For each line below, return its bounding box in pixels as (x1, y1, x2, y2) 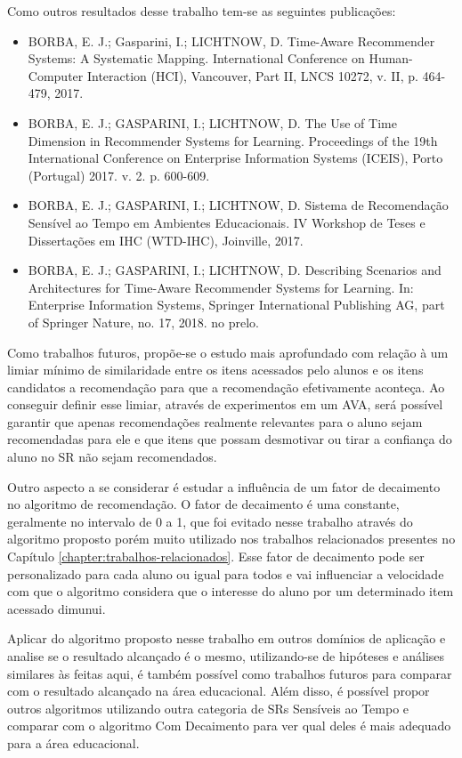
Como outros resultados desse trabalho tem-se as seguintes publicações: (7, 2, 396, 20)
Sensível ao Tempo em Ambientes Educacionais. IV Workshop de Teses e (28, 213, 426, 231)
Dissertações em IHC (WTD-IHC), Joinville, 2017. (28, 230, 304, 249)
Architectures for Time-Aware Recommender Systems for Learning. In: (28, 278, 414, 296)
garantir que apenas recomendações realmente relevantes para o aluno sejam (7, 412, 423, 431)
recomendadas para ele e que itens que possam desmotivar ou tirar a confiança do (7, 430, 452, 448)
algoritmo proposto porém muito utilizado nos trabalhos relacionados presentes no (7, 529, 456, 548)
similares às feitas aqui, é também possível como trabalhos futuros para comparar (7, 664, 452, 682)
